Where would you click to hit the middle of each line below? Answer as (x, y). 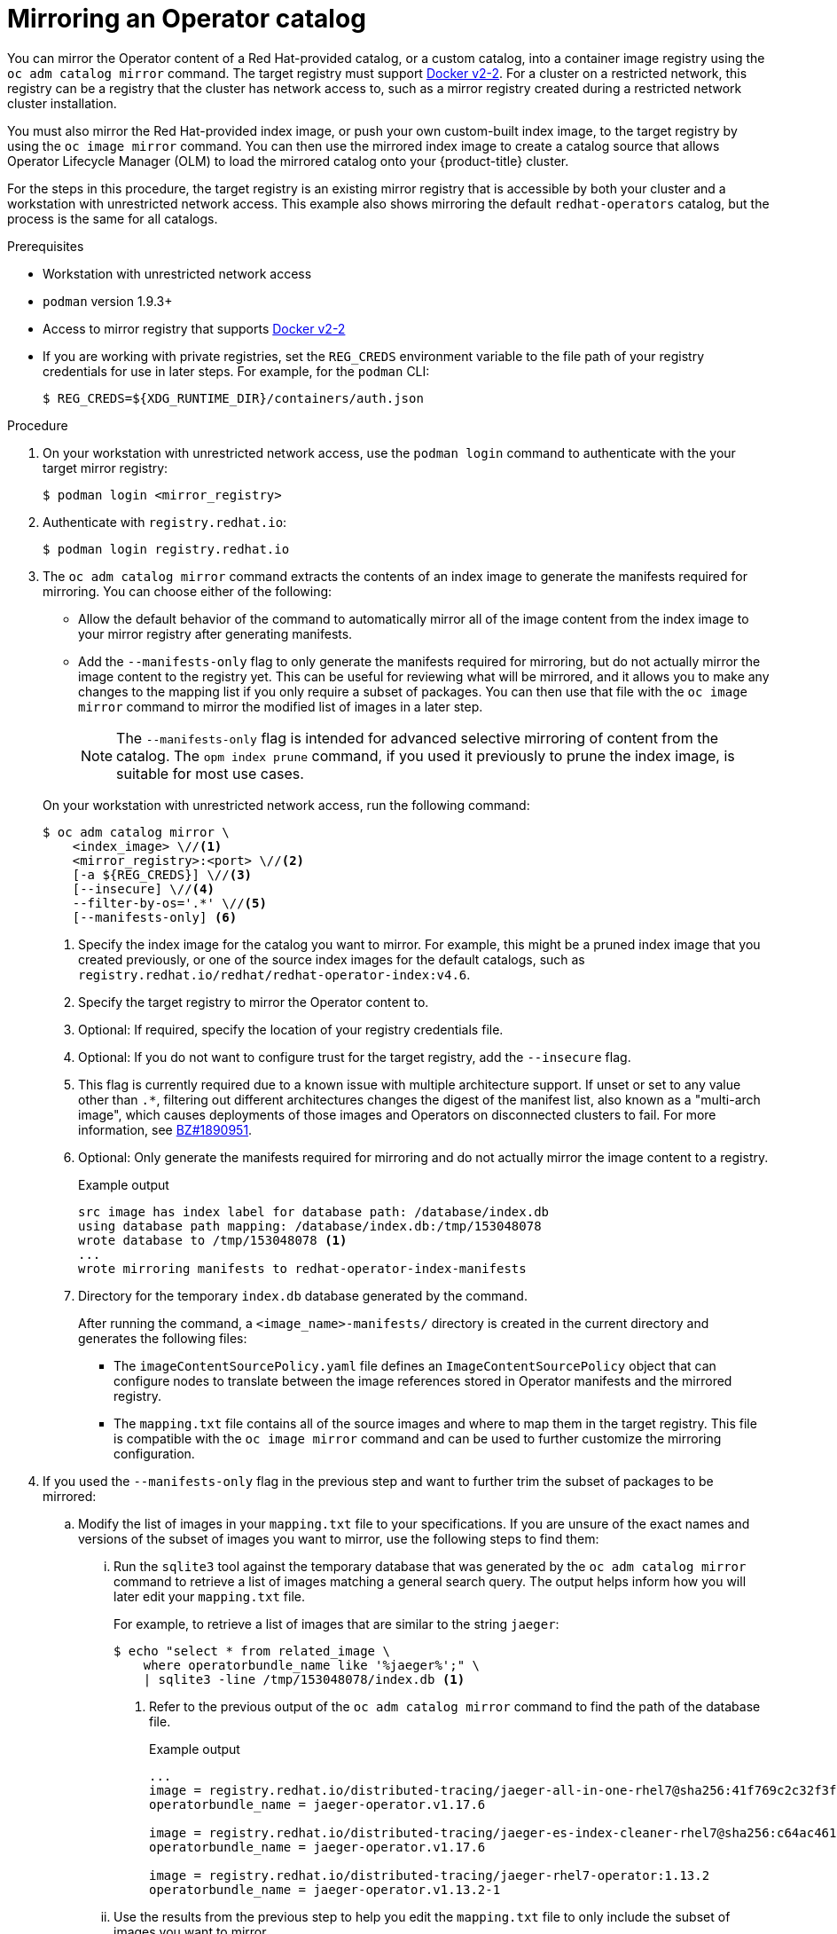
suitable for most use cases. (210, 773)
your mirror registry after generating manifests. (215, 633)
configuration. (154, 1453)
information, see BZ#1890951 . (165, 1129)
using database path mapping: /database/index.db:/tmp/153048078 (310, 1226)
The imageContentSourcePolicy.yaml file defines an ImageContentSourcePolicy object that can (415, 1365)
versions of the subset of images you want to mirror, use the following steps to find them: (339, 1538)
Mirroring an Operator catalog (187, 19)
